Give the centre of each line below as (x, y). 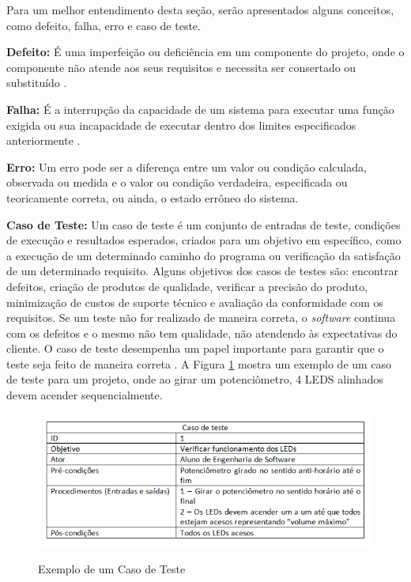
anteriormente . (43, 140)
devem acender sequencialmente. (85, 395)
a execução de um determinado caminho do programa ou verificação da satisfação (204, 255)
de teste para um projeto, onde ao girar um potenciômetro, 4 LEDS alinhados (195, 379)
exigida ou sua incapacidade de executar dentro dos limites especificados (181, 125)
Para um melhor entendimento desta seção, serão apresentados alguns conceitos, (200, 9)
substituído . (37, 83)
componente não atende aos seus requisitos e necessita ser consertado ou (181, 67)
